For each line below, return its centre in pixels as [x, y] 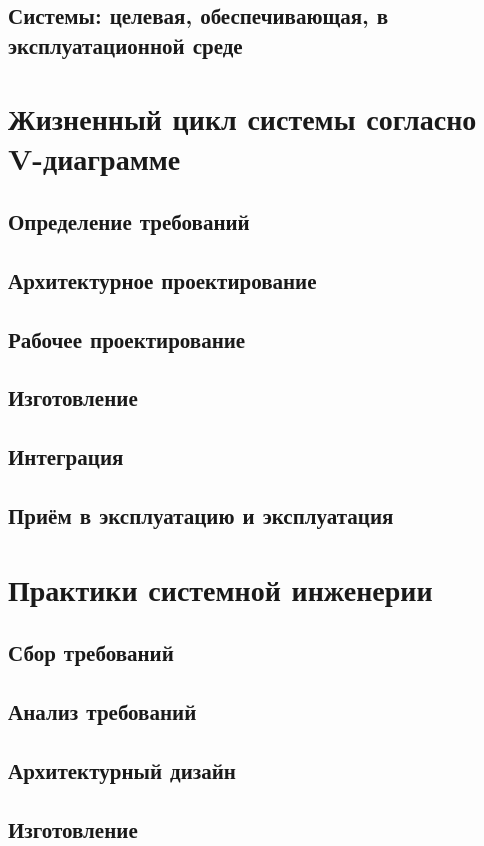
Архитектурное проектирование [162, 279]
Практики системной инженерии [220, 588]
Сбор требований [91, 652]
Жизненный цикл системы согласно [242, 118]
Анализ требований [102, 710]
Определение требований [129, 221]
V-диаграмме [94, 157]
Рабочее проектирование [127, 338]
